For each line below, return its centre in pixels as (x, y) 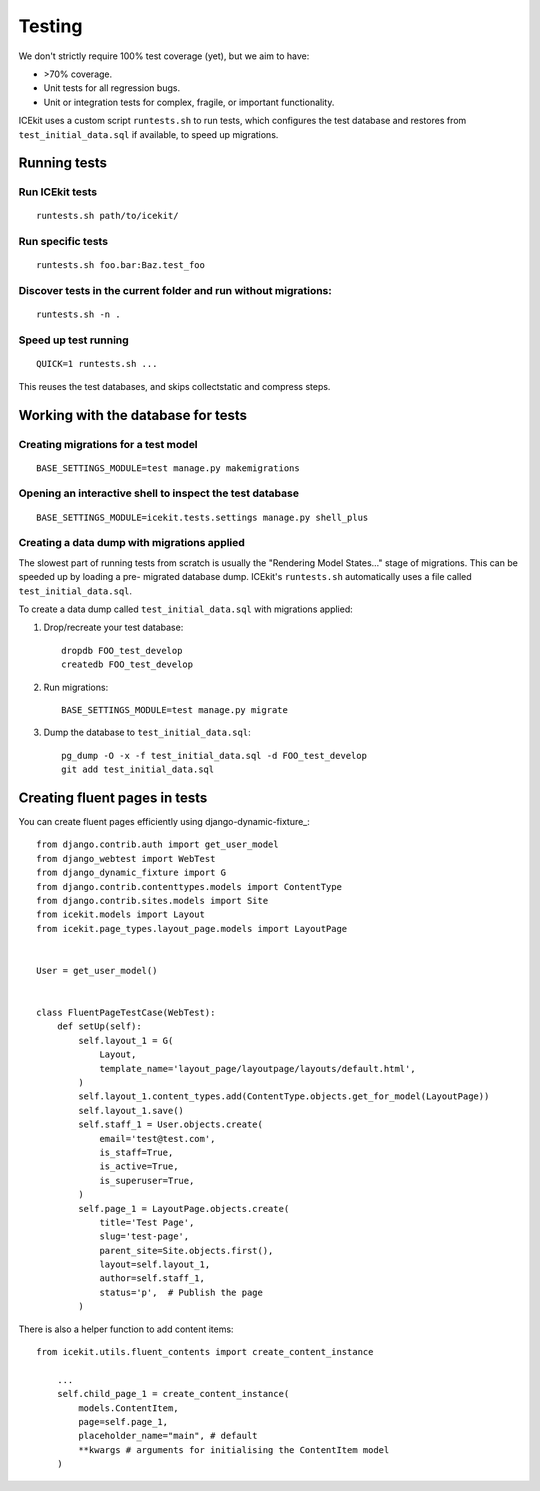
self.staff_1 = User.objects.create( (171, 1124)
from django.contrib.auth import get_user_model (157, 844)
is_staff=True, (136, 1152)
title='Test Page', (147, 1222)
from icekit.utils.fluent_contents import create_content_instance (205, 1352)
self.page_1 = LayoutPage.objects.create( (184, 1208)
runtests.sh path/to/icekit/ (107, 216)
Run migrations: (76, 687)
